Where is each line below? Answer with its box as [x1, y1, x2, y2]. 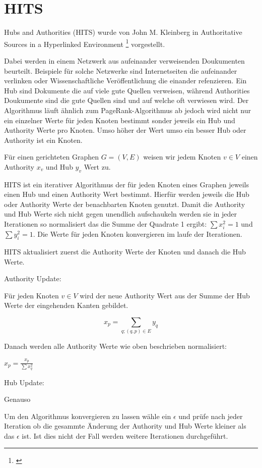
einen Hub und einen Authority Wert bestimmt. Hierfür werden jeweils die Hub [4, 189, 249, 199]
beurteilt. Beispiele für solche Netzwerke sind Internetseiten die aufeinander [4, 65, 237, 76]
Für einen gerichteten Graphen [4, 151, 99, 162]
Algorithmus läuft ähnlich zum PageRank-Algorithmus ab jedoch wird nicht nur [4, 105, 251, 115]
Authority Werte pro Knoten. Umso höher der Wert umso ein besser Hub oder [4, 125, 246, 135]
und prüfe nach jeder [178, 410, 243, 421]
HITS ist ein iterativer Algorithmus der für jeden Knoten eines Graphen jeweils [4, 179, 249, 189]
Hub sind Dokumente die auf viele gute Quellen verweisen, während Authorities [4, 85, 250, 95]
